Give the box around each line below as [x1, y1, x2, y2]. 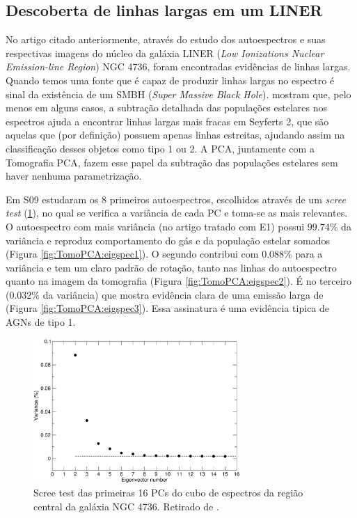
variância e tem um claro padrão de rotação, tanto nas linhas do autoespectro [6, 260, 337, 274]
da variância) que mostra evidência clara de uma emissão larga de [42, 287, 324, 301]
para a [295, 246, 323, 261]
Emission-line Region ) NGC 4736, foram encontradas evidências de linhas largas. [6, 59, 351, 74]
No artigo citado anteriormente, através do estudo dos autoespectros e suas [6, 32, 326, 47]
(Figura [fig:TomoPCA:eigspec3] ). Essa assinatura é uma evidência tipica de [6, 301, 330, 315]
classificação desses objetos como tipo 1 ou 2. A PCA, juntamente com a [6, 141, 315, 155]
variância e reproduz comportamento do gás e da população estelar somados [6, 233, 330, 247]
